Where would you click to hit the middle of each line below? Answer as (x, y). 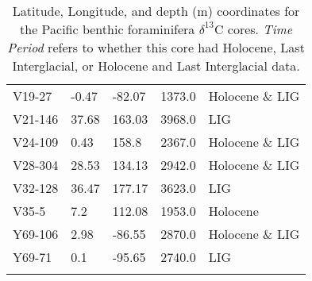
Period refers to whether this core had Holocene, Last (156, 47)
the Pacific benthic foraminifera (108, 29)
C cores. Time (253, 29)
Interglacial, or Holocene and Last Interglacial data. (156, 65)
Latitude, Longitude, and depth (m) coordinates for (156, 11)
